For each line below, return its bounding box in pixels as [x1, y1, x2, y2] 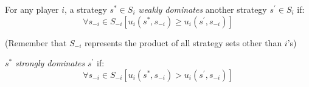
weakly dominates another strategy [138, 3, 267, 15]
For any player [5, 3, 59, 15]
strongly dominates [15, 57, 85, 69]
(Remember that [5, 36, 67, 49]
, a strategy [64, 3, 107, 15]
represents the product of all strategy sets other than [85, 36, 282, 49]
